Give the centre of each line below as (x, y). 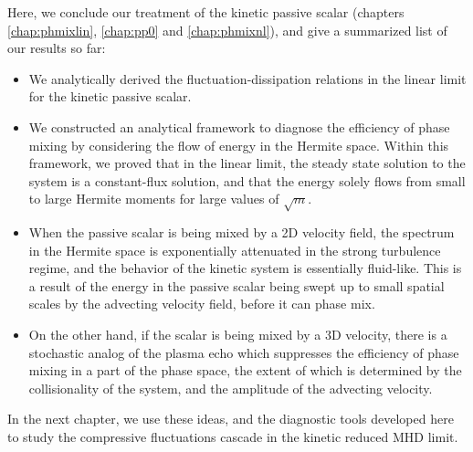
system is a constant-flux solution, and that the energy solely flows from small (247, 180)
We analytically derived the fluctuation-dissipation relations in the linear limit (247, 78)
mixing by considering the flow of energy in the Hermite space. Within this (239, 145)
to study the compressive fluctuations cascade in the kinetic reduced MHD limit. (233, 437)
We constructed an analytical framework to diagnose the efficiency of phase (239, 126)
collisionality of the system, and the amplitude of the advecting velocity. (231, 388)
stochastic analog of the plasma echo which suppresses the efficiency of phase (244, 352)
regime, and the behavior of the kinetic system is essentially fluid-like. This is (245, 268)
